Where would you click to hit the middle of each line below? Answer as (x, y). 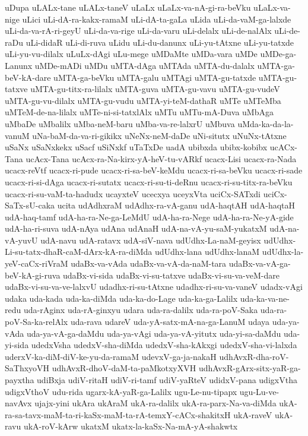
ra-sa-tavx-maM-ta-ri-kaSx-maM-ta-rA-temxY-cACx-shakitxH (118, 414)
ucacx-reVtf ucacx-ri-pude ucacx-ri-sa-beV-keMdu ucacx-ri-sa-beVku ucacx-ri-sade (154, 170)
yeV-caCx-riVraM (36, 263)
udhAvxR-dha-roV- (254, 356)
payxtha (20, 380)
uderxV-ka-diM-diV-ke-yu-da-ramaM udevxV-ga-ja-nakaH (111, 356)
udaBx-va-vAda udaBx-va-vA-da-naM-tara (149, 263)
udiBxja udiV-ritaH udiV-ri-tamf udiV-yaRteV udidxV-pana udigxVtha (167, 380)
